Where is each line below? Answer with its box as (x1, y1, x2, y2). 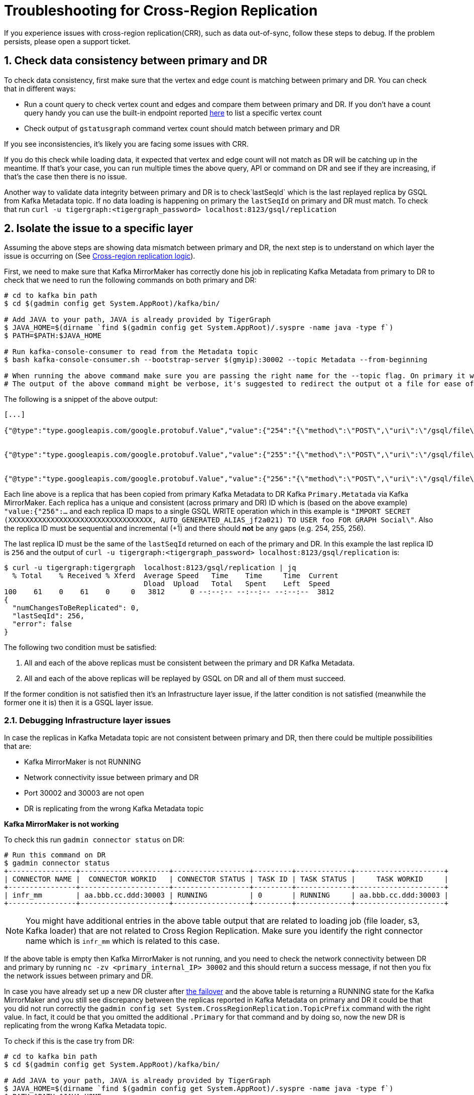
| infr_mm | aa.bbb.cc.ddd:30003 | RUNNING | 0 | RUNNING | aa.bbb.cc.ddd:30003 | (4, 891, 449, 900)
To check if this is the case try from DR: (4, 1037, 135, 1046)
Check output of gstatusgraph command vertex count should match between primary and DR (24, 124, 340, 133)
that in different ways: (4, 84, 76, 93)
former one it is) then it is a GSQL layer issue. (4, 698, 154, 707)
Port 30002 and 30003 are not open (24, 789, 144, 798)
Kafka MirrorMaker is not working (4, 820, 119, 829)
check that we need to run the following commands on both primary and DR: (4, 276, 257, 285)
